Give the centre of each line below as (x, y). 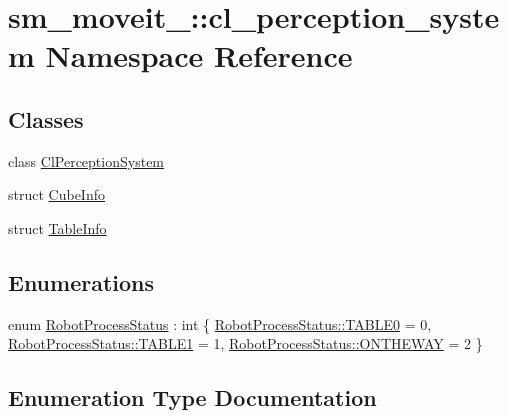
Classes (46, 118)
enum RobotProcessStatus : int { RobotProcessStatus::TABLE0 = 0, (220, 323)
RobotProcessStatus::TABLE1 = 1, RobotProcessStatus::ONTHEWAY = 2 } (245, 343)
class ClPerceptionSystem (86, 160)
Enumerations (81, 281)
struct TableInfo (57, 227)
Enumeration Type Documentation (192, 397)
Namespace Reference (199, 55)
